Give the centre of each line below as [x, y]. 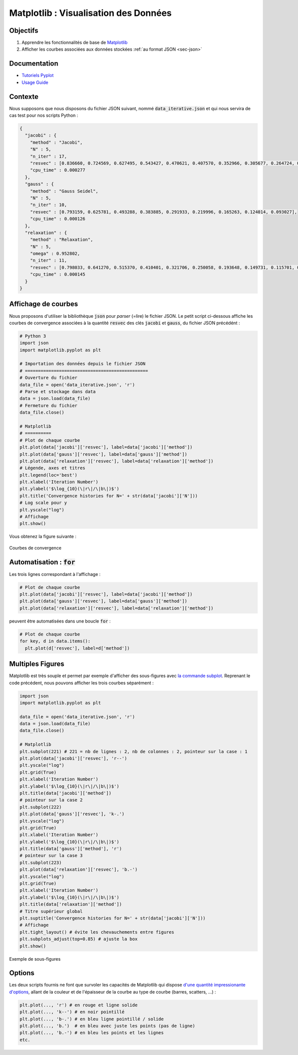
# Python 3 [33, 336]
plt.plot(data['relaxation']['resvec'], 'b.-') [78, 870]
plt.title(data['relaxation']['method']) [71, 904]
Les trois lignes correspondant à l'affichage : [55, 574]
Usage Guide [35, 82]
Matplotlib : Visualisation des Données [90, 13]
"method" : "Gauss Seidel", [64, 191]
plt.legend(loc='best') [49, 475]
